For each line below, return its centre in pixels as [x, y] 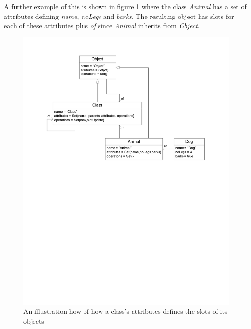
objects [34, 320]
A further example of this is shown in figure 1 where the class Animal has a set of [125, 6]
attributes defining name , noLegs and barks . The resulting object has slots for [119, 16]
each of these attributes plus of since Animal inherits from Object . [102, 26]
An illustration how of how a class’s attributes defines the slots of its [125, 311]
